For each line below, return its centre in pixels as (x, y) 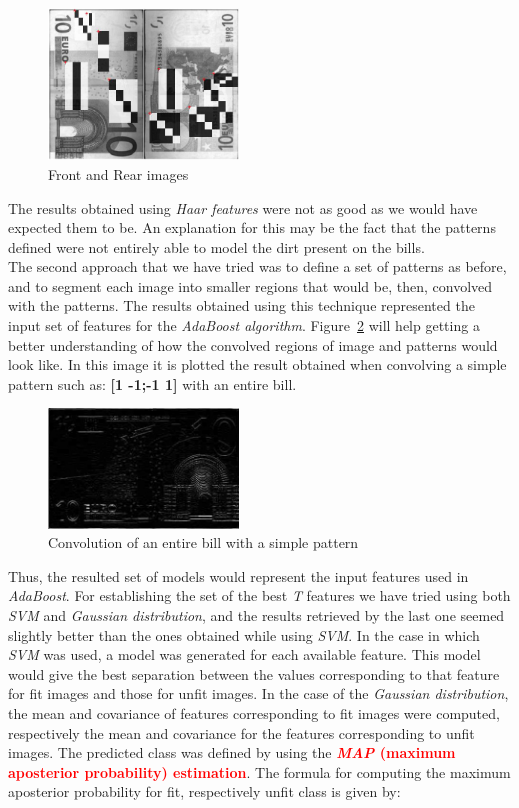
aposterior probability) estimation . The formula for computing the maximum (259, 771)
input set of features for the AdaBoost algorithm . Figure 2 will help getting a (244, 325)
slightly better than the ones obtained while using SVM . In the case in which (244, 634)
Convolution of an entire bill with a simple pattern (203, 542)
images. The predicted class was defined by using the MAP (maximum (232, 752)
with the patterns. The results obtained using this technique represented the (241, 305)
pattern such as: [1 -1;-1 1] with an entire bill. (152, 383)
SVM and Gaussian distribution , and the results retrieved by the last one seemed (256, 615)
